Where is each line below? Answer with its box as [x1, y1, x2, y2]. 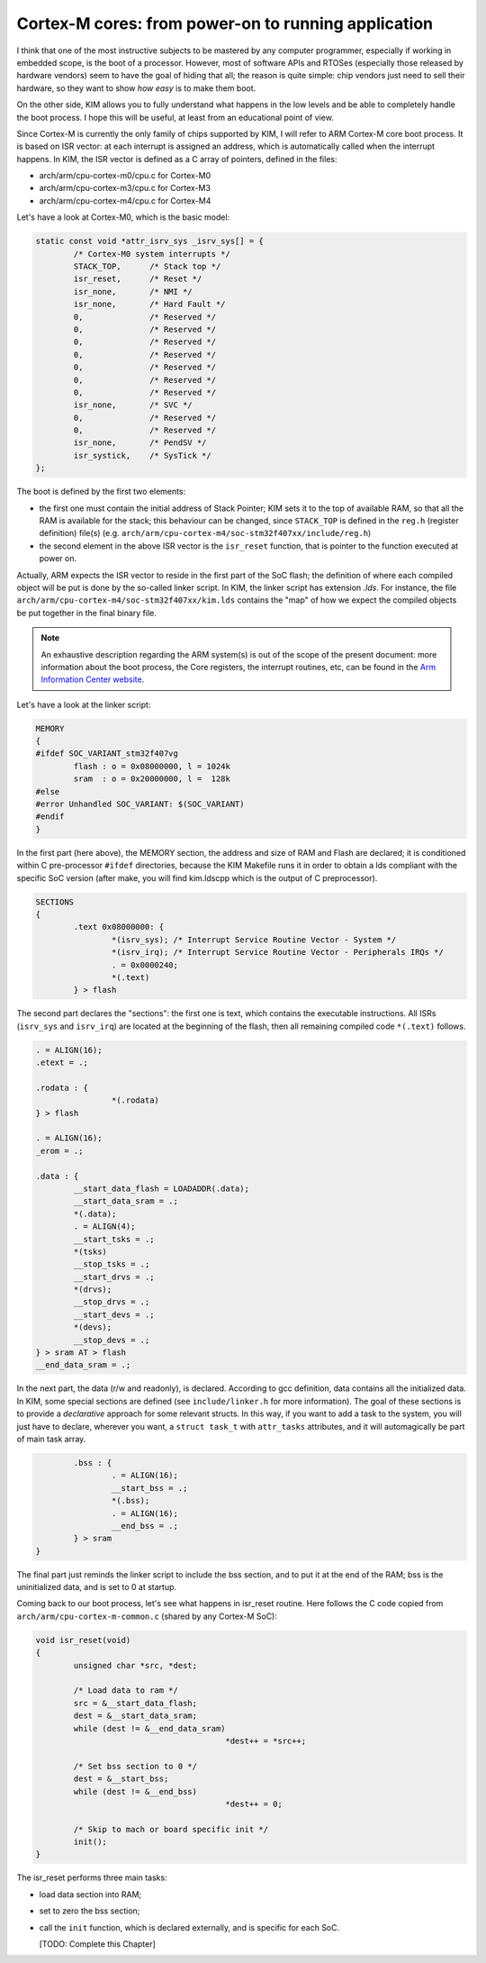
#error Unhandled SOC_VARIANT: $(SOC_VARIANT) [35, 799, 245, 810]
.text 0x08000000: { [73, 922, 165, 932]
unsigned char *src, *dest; [73, 1660, 198, 1670]
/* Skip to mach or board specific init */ [73, 1824, 269, 1834]
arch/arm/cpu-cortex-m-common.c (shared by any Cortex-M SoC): [16, 1611, 278, 1622]
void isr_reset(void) [35, 1635, 131, 1645]
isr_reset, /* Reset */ [73, 274, 202, 284]
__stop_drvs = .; [73, 1297, 150, 1307]
